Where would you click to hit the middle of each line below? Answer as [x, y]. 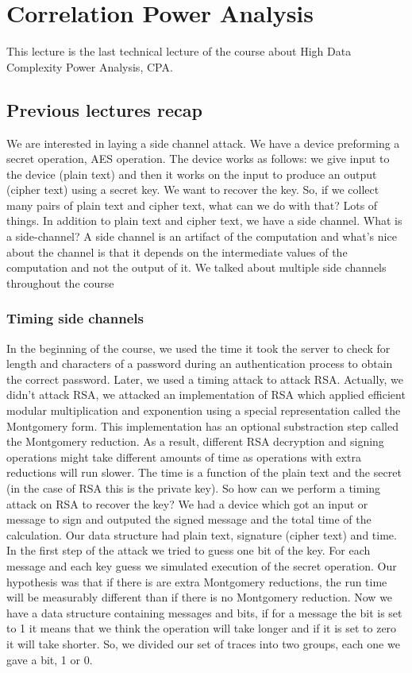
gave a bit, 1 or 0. [50, 659]
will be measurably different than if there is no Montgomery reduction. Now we [200, 597]
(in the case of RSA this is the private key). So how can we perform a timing [194, 488]
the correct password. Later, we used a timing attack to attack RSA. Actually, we [205, 379]
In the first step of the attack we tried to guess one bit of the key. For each [189, 550]
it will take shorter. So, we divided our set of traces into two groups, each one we [203, 643]
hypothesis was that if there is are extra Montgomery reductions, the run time [197, 581]
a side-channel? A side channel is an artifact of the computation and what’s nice [202, 236]
